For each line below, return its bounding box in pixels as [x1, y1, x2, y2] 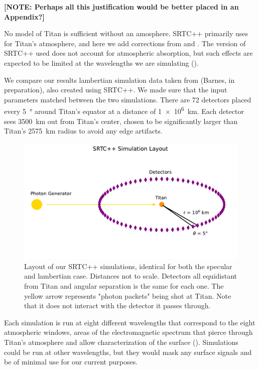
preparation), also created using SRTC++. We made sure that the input [4, 84, 227, 95]
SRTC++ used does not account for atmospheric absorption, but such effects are [4, 48, 253, 58]
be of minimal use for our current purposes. [4, 356, 138, 367]
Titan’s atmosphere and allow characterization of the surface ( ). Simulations [4, 336, 238, 347]
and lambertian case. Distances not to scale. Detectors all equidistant [24, 271, 237, 281]
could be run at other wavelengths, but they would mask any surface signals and [4, 346, 252, 357]
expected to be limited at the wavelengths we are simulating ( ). [4, 57, 199, 68]
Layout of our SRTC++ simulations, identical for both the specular [24, 261, 232, 271]
